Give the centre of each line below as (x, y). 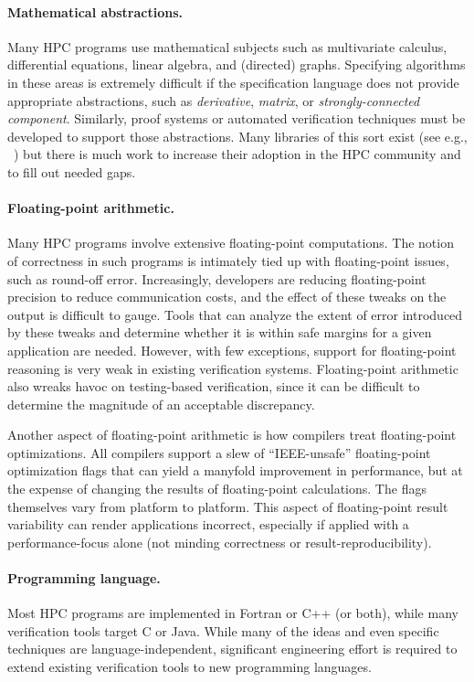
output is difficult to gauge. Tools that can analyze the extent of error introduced (235, 314)
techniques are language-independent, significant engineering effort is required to (232, 649)
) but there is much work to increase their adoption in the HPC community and (237, 154)
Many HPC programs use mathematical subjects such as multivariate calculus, (227, 46)
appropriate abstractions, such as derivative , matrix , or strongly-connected (214, 100)
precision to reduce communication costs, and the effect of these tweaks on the (227, 297)
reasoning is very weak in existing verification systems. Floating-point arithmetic (233, 368)
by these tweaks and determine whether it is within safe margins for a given (220, 332)
